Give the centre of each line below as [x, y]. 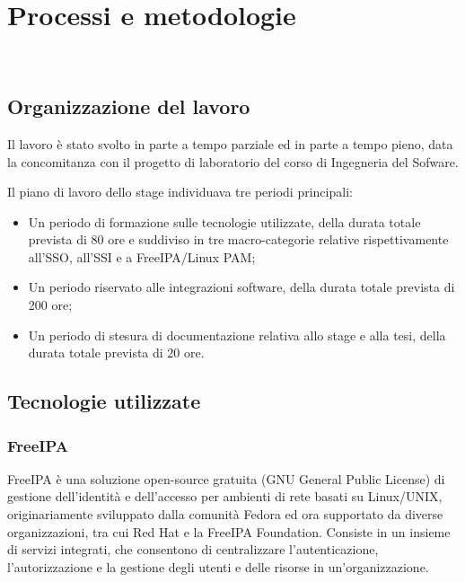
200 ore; [50, 305]
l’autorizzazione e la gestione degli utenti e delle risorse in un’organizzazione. [218, 566]
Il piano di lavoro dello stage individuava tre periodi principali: [180, 192]
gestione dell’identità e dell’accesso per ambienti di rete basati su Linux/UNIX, [225, 496]
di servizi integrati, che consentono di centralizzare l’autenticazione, [193, 549]
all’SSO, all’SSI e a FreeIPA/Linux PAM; [142, 256]
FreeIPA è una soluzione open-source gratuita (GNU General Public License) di [226, 478]
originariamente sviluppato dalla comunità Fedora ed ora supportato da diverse [225, 514]
